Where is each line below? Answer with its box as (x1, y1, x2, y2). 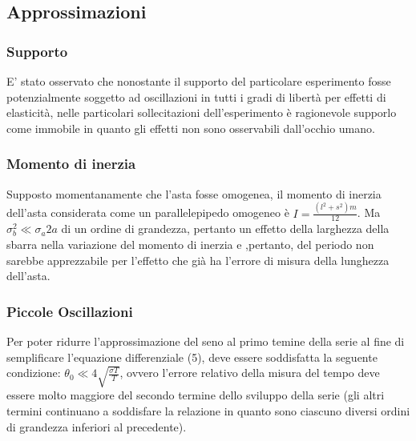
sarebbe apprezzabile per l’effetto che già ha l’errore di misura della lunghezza (6, 251, 390, 268)
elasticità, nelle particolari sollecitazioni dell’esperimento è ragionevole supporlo (6, 104, 397, 121)
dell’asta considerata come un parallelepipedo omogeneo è (6, 204, 289, 221)
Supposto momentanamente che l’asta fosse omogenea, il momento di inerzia (6, 185, 382, 202)
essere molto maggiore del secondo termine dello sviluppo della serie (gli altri (6, 387, 385, 403)
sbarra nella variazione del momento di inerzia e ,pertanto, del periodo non (6, 235, 374, 252)
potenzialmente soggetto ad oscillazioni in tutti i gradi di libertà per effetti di (6, 88, 386, 105)
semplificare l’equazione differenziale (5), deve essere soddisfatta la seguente (6, 348, 378, 365)
